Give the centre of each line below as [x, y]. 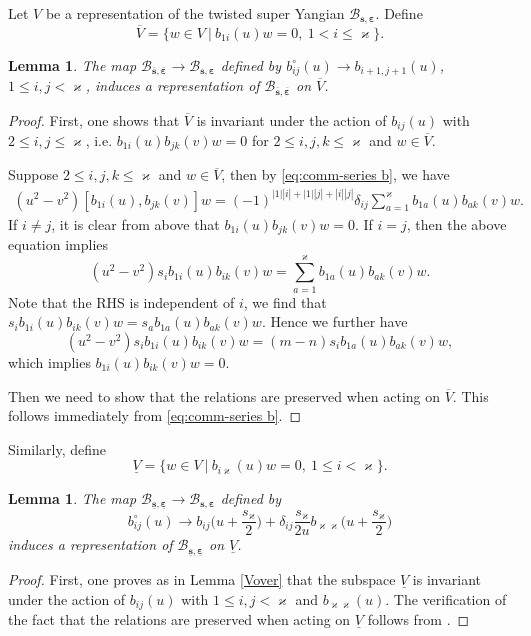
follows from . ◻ [418, 619]
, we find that [285, 301]
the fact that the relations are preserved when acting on [179, 619]
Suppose [33, 174]
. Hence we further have [334, 321]
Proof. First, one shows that [94, 119]
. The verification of [446, 598]
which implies [49, 361]
